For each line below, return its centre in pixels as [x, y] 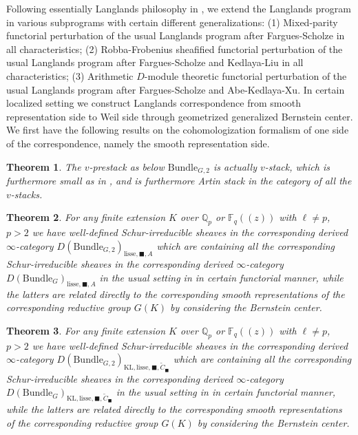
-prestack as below [127, 166]
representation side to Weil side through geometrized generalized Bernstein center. [180, 116]
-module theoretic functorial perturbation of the [245, 75]
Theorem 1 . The [44, 166]
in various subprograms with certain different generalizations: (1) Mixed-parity [172, 22]
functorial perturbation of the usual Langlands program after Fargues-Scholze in [176, 35]
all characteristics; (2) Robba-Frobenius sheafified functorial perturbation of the [175, 49]
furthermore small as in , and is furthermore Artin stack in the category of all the [179, 180]
